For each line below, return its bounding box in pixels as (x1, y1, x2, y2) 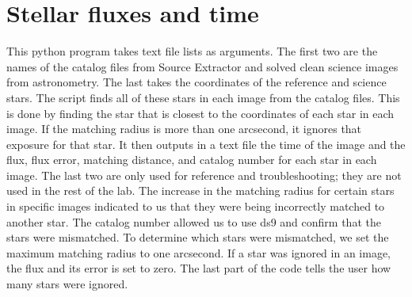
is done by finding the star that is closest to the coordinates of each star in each (6, 105, 395, 121)
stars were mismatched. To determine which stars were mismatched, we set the (6, 229, 389, 246)
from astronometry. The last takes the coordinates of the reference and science (6, 74, 387, 90)
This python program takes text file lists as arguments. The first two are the (6, 43, 378, 59)
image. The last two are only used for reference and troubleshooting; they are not (6, 166, 402, 183)
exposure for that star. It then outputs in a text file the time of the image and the (6, 135, 406, 152)
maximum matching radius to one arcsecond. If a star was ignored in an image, (6, 244, 391, 261)
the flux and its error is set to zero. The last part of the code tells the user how (6, 260, 391, 276)
